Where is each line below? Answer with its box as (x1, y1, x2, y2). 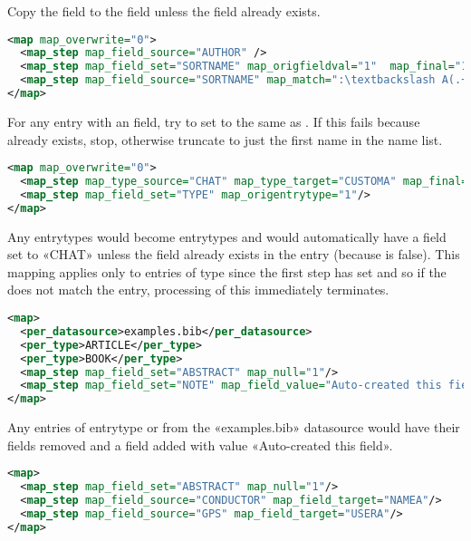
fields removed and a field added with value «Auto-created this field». (7, 435, 393, 454)
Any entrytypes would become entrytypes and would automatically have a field (7, 227, 447, 246)
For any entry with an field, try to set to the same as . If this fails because (7, 111, 420, 130)
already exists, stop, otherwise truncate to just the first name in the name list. (7, 130, 443, 149)
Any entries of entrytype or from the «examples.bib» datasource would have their (7, 418, 460, 437)
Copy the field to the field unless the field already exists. (7, 2, 321, 20)
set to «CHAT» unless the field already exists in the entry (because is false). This (7, 245, 460, 264)
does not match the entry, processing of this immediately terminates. (7, 280, 389, 299)
